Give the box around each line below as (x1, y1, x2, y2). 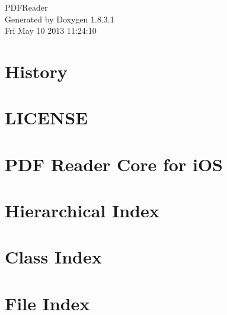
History (5, 59, 68, 83)
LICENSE (5, 105, 88, 130)
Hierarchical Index (5, 198, 159, 223)
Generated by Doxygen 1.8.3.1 (5, 12, 114, 25)
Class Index (5, 245, 102, 269)
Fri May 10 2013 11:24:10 (5, 24, 97, 37)
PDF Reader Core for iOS (5, 152, 223, 176)
